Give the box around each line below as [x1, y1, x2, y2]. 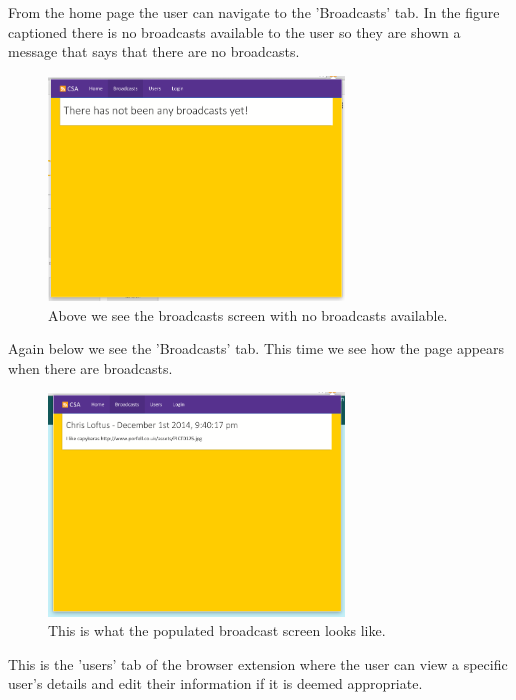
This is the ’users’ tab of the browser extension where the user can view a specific [8, 653, 508, 674]
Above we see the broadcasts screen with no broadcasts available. [48, 304, 448, 325]
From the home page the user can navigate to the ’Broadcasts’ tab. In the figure [8, 2, 500, 22]
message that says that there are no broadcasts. [8, 41, 300, 62]
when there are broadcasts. [8, 357, 173, 378]
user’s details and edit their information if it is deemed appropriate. [8, 673, 423, 694]
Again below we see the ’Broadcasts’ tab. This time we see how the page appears [8, 338, 505, 359]
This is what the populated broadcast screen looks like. [48, 620, 386, 641]
